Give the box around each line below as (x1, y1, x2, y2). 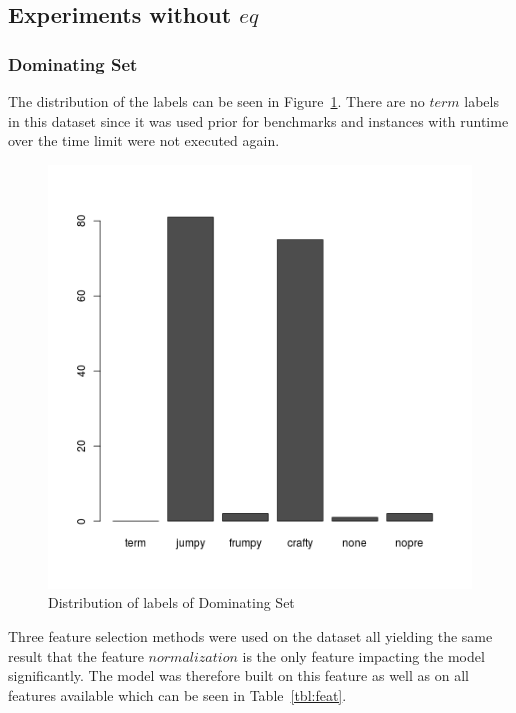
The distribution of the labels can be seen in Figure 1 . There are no (8, 91, 425, 111)
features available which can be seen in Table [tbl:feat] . (8, 684, 347, 705)
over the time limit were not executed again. (8, 130, 280, 151)
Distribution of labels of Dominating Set (48, 592, 295, 613)
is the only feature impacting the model (242, 645, 485, 666)
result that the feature (8, 645, 144, 666)
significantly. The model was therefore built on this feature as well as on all (8, 665, 469, 686)
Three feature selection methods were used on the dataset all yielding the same (8, 625, 493, 646)
